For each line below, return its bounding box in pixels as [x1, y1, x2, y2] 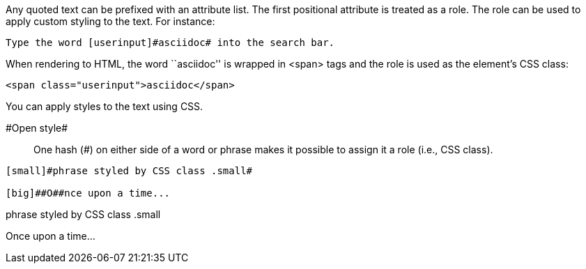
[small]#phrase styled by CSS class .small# [6, 165, 253, 176]
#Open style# [6, 122, 68, 134]
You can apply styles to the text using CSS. [6, 100, 203, 112]
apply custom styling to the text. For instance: [6, 15, 215, 27]
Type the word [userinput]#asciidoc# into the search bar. [6, 37, 335, 48]
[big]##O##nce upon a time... [6, 187, 171, 199]
